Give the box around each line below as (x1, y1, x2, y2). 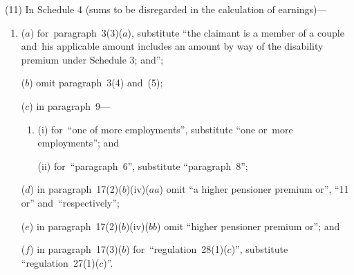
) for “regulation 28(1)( (126, 242, 227, 256)
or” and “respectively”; (21, 195, 120, 209)
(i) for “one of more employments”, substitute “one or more (37, 122, 293, 136)
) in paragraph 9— (29, 98, 111, 113)
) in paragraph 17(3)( (30, 242, 122, 256)
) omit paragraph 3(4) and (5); (29, 75, 163, 90)
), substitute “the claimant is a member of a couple (127, 25, 344, 39)
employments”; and (37, 135, 120, 150)
